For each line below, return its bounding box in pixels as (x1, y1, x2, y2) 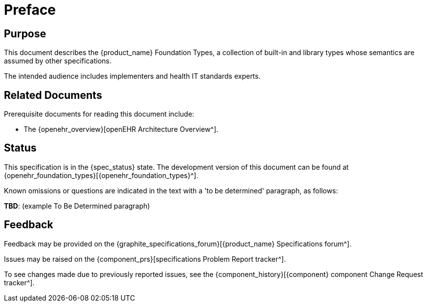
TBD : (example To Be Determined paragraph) (4, 201, 150, 210)
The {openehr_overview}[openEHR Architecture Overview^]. (24, 125, 219, 134)
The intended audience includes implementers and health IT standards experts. (4, 72, 261, 81)
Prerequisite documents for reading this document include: (4, 110, 195, 119)
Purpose (4, 27, 46, 40)
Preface (4, 1, 56, 18)
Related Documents (4, 89, 102, 101)
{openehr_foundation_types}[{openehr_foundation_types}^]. (4, 171, 199, 180)
